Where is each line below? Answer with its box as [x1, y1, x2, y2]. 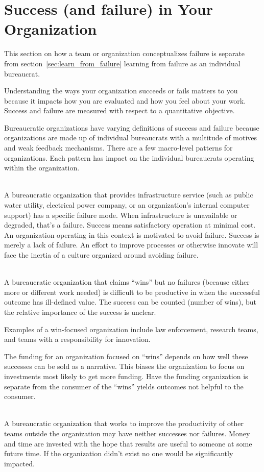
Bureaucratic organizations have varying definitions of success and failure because [4, 122, 259, 133]
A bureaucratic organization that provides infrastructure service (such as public [4, 189, 253, 200]
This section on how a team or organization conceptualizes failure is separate [4, 48, 245, 59]
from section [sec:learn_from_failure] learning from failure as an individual [4, 58, 241, 68]
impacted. [4, 458, 35, 468]
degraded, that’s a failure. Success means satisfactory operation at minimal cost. [4, 219, 256, 230]
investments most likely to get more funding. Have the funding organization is [4, 370, 248, 381]
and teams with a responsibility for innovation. [4, 334, 151, 344]
